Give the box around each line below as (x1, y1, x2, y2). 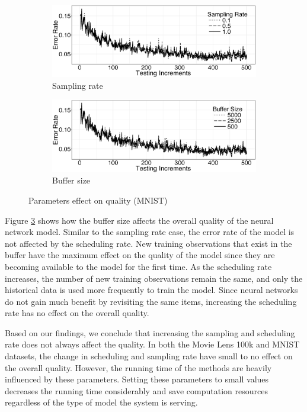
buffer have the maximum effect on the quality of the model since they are (5, 249, 275, 261)
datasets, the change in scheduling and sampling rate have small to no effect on (5, 350, 293, 362)
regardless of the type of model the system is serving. (5, 396, 198, 408)
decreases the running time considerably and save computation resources (5, 384, 268, 397)
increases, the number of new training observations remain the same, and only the (5, 272, 303, 284)
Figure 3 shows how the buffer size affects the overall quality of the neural (5, 214, 274, 226)
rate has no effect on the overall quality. (5, 307, 149, 319)
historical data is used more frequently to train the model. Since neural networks (5, 284, 298, 296)
